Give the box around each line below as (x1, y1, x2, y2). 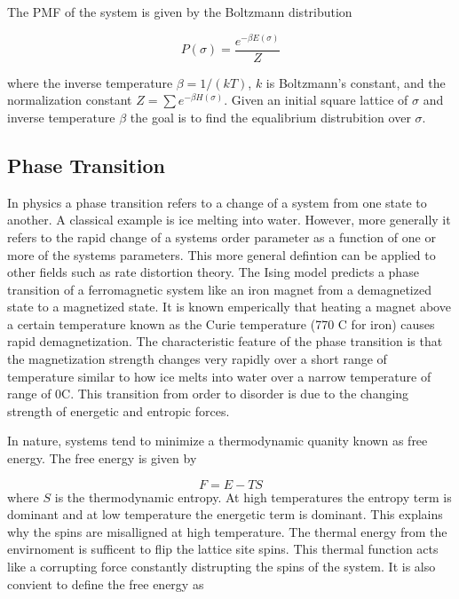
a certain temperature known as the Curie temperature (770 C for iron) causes (7, 314, 435, 333)
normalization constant (7, 91, 132, 109)
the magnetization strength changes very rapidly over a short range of (7, 350, 387, 368)
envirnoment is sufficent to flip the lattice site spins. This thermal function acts (7, 540, 439, 558)
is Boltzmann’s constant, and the (265, 73, 446, 91)
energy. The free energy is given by (7, 449, 197, 468)
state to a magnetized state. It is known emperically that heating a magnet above (7, 297, 451, 316)
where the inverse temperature (7, 73, 173, 91)
